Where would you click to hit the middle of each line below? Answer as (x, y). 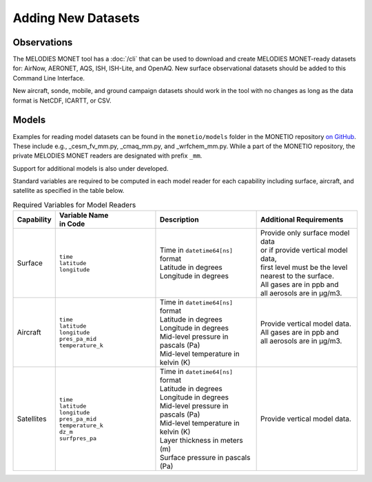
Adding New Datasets (76, 18)
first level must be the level (304, 267)
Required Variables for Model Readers (74, 205)
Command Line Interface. (49, 78)
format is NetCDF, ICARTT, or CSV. (62, 101)
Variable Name (84, 216)
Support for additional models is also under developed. (91, 168)
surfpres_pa (77, 438)
